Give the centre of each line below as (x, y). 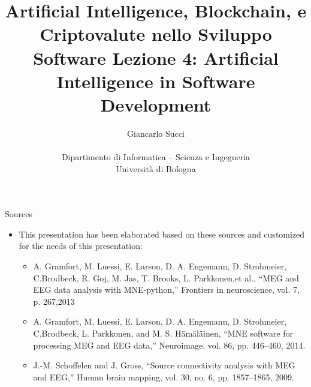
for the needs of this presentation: (81, 246)
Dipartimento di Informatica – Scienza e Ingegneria (156, 157)
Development (156, 104)
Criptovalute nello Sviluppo (156, 34)
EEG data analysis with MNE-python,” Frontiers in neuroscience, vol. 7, (166, 289)
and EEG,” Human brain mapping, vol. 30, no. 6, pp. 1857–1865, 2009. (164, 376)
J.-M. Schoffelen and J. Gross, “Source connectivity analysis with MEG (164, 365)
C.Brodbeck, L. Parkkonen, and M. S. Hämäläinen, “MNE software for (163, 333)
